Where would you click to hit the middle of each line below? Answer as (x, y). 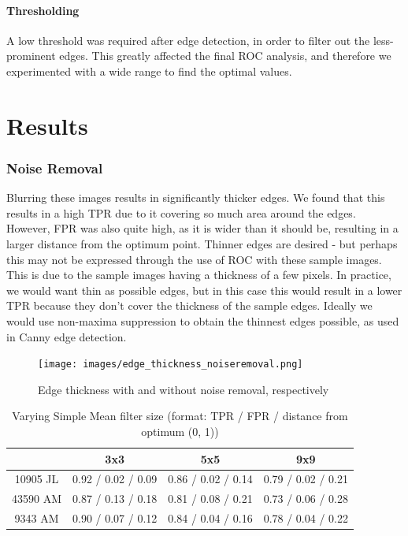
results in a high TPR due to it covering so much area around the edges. (181, 212)
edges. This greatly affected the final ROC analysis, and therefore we (225, 56)
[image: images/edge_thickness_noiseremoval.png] (171, 365)
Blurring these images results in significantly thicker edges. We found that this (196, 197)
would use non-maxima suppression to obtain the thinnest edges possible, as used (203, 320)
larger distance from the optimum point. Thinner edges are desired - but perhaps (202, 243)
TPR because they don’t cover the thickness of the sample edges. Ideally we (189, 305)
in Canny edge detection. (67, 336)
